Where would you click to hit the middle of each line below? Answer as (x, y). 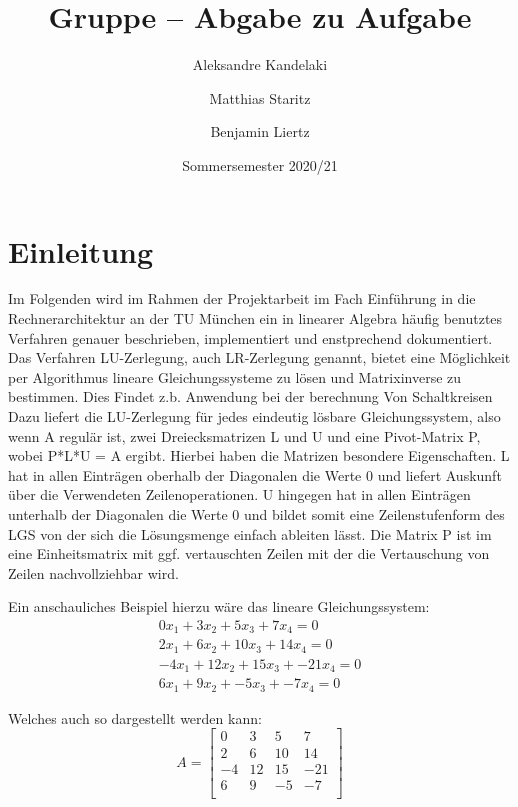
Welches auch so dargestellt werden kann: (135, 717)
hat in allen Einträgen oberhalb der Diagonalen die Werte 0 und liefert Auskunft (255, 474)
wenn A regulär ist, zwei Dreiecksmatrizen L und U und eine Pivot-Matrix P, (244, 435)
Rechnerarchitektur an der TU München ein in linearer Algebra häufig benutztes (255, 318)
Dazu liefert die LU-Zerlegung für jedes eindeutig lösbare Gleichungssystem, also (254, 416)
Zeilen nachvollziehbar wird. (93, 572)
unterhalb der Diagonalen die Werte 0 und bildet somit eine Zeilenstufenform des (256, 513)
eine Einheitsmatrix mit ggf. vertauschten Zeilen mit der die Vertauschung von (249, 553)
